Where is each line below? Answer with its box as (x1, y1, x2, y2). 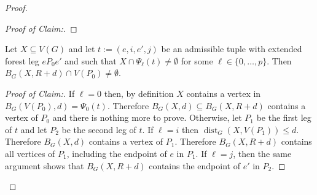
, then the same (233, 147, 292, 159)
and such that (65, 54, 117, 67)
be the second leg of (61, 123, 136, 136)
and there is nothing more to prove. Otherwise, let (52, 111, 242, 124)
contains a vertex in (186, 86, 261, 99)
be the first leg (256, 111, 311, 124)
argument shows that (5, 159, 84, 172)
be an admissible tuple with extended (161, 42, 302, 55)
